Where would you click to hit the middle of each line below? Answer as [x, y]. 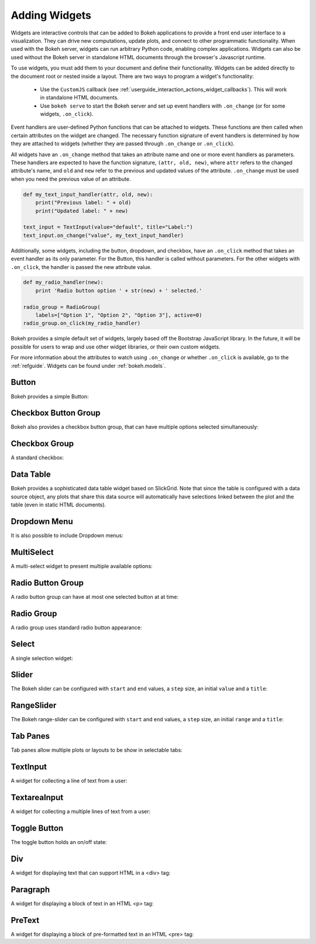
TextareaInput [37, 797]
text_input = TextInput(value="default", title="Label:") [108, 227]
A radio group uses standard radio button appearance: [76, 627]
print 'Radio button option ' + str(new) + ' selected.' [119, 290]
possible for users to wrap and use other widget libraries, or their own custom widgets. [116, 347]
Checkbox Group [42, 444]
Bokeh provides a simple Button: [50, 396]
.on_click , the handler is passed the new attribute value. [81, 267]
